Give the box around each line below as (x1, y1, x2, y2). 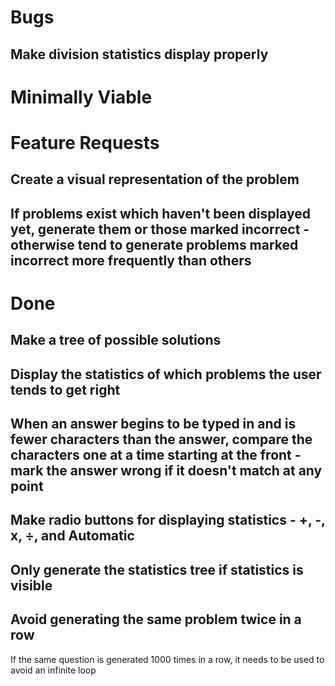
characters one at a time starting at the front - (10, 447, 302, 464)
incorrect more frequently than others (10, 252, 252, 269)
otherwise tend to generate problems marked (10, 236, 299, 253)
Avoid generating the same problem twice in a (10, 611, 302, 628)
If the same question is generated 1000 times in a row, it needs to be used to (10, 653, 325, 665)
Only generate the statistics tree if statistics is (10, 561, 304, 578)
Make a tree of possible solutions (10, 332, 222, 349)
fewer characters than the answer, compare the (10, 431, 313, 448)
